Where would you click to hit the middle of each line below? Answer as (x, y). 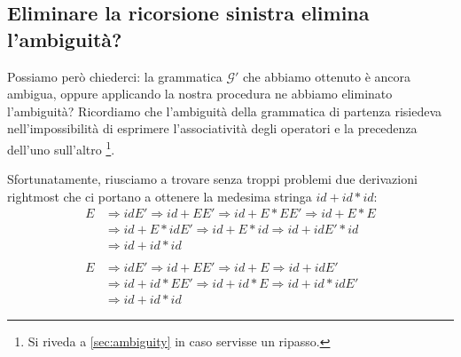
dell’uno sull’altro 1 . (61, 147)
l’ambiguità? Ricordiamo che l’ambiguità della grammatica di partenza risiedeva (225, 111)
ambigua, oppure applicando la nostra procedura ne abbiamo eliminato (200, 94)
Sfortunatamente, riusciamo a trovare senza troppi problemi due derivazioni (212, 179)
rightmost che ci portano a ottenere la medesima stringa (160, 196)
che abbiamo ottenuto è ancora (327, 76)
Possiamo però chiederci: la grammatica (115, 76)
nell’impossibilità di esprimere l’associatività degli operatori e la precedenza (212, 128)
